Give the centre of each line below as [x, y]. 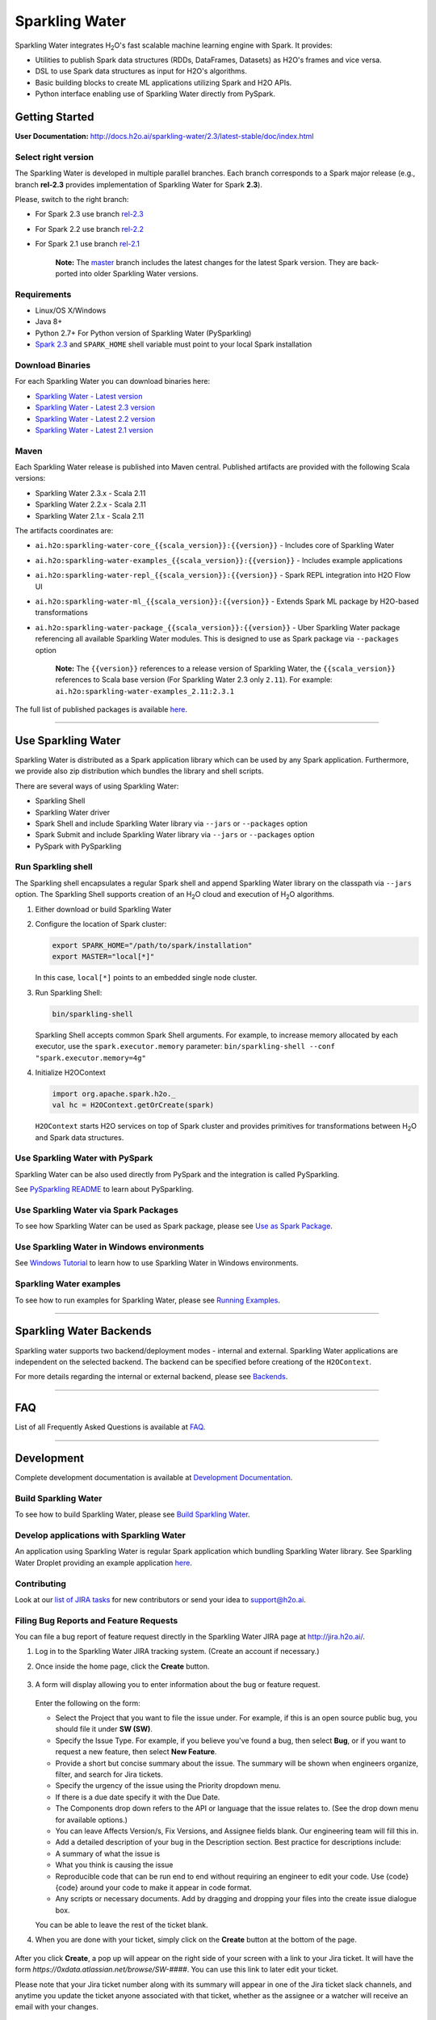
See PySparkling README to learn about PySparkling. [104, 1189]
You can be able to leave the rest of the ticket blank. [122, 1925]
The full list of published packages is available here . [101, 709]
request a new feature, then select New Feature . [136, 1752]
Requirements [43, 294]
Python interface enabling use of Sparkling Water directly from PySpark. [155, 94]
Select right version [55, 157]
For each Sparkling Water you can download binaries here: [112, 381]
